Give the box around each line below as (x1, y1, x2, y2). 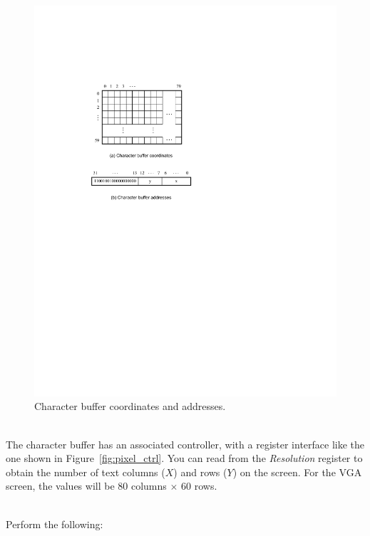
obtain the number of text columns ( (6, 464, 165, 479)
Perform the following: (6, 516, 103, 531)
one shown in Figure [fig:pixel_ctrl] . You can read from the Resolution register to (6, 451, 363, 466)
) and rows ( (173, 464, 227, 479)
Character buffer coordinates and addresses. (34, 399, 226, 414)
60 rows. (181, 478, 217, 493)
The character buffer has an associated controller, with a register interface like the (6, 436, 365, 451)
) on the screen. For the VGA (232, 464, 362, 479)
